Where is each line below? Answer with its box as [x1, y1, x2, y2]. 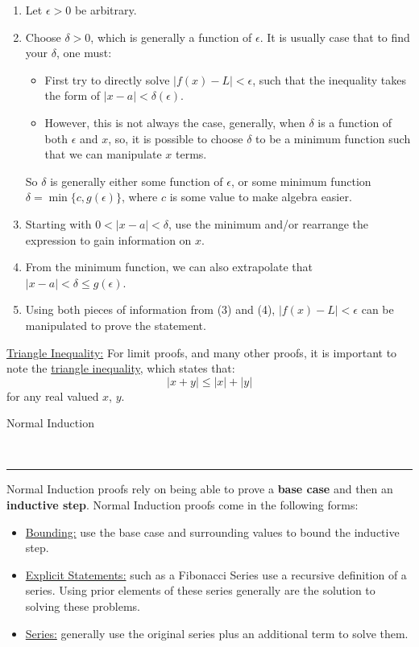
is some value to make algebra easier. [169, 188, 352, 205]
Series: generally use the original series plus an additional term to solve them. [25, 624, 409, 641]
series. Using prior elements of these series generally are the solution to [25, 582, 375, 599]
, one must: [56, 44, 112, 61]
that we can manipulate [44, 146, 162, 163]
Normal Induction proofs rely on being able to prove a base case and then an [6, 480, 393, 497]
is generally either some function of [50, 172, 223, 189]
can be [361, 301, 394, 318]
